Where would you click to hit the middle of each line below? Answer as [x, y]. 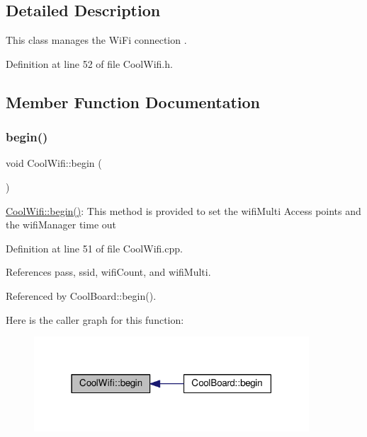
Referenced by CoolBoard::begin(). [81, 295]
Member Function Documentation [133, 101]
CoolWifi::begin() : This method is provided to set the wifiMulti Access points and [183, 210]
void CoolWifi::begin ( [54, 163]
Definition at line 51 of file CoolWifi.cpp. [94, 248]
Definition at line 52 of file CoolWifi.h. [89, 63]
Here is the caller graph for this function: [95, 319]
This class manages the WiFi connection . [96, 40]
